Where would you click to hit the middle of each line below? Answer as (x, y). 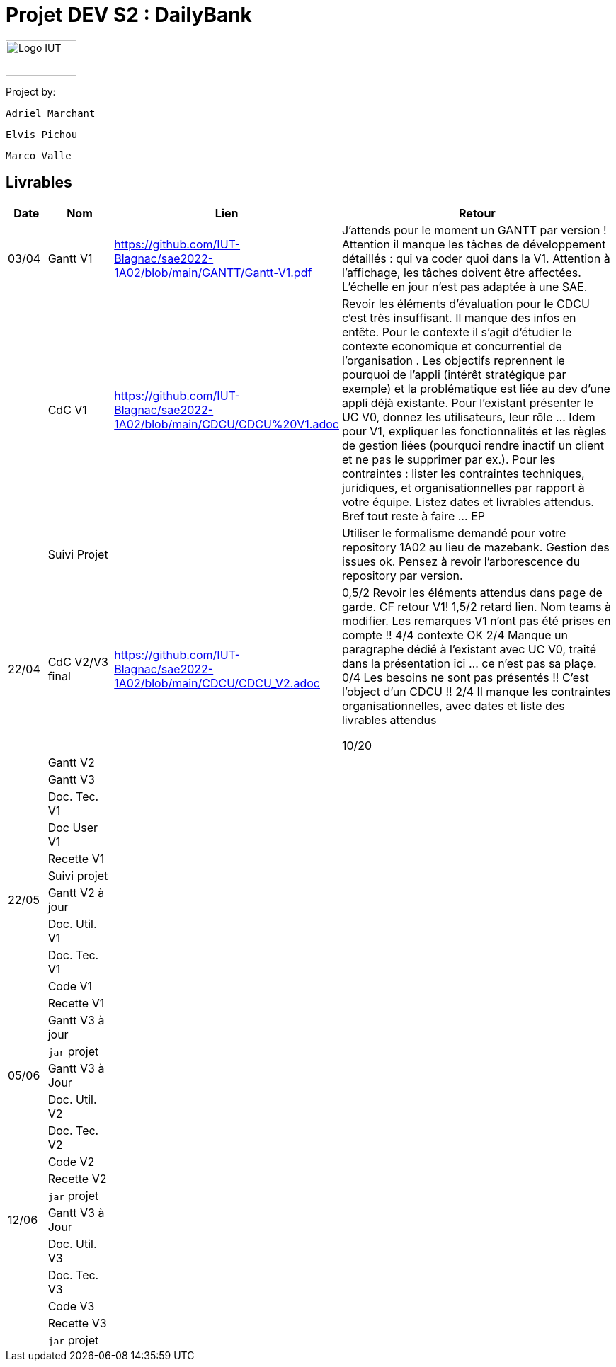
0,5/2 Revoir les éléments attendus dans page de (472, 592)
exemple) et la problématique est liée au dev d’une (476, 388)
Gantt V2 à (76, 892)
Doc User (73, 827)
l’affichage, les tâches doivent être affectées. (461, 272)
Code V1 (70, 986)
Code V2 (71, 1161)
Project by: (31, 91)
